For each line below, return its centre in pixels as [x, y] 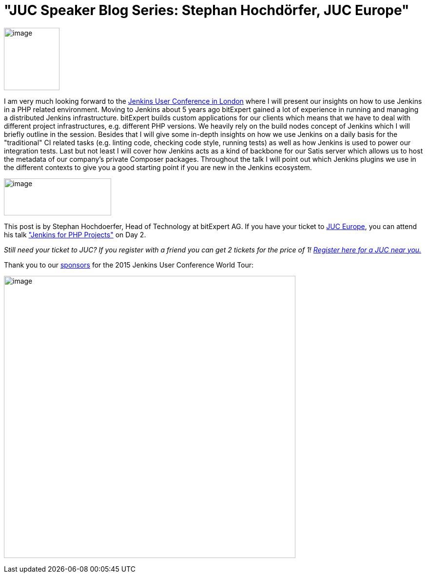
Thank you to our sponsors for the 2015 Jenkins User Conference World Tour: [129, 265]
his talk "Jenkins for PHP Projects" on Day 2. [75, 234]
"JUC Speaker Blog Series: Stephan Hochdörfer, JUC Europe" [207, 10]
